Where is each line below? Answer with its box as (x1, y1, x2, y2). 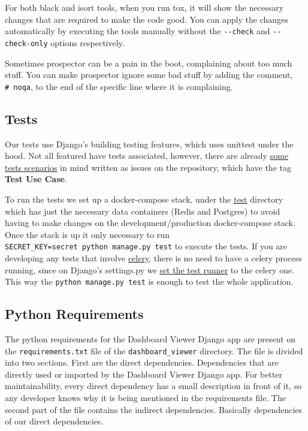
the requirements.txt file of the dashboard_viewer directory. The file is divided (5, 344, 303, 357)
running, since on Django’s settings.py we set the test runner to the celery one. (5, 263, 295, 276)
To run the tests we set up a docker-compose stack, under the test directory (5, 192, 283, 205)
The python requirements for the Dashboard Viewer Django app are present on (5, 333, 296, 345)
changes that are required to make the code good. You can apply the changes (5, 13, 288, 25)
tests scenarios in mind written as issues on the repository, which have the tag (5, 161, 291, 173)
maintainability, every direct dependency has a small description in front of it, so (5, 379, 302, 392)
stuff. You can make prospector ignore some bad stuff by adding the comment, (5, 68, 293, 81)
